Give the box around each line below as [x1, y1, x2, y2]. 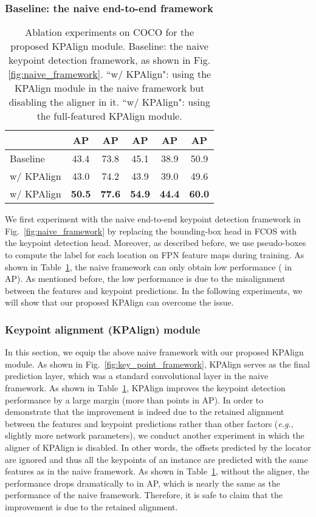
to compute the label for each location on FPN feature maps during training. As [5, 248, 304, 261]
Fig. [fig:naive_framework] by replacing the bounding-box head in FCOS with [5, 224, 297, 237]
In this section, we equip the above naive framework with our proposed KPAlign [5, 346, 304, 358]
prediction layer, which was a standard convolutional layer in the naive [5, 369, 269, 382]
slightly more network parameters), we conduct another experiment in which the [5, 429, 304, 442]
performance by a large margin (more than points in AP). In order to [5, 393, 264, 406]
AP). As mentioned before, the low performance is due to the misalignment [5, 272, 286, 285]
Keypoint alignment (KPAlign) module [5, 321, 201, 337]
